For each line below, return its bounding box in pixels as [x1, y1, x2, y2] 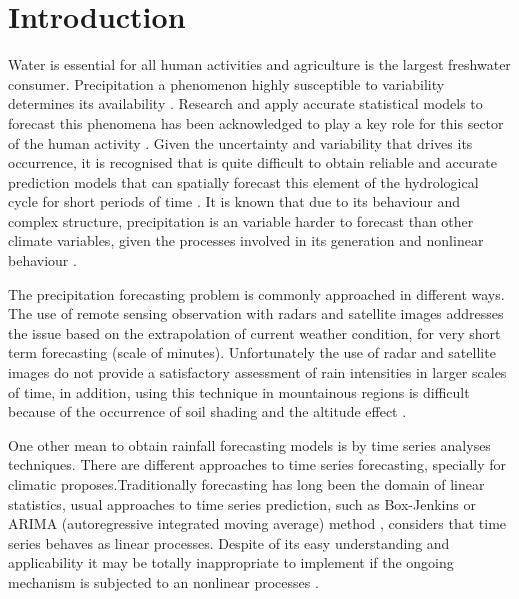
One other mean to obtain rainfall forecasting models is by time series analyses [8, 434, 491, 455]
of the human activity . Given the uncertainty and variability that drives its [8, 132, 473, 153]
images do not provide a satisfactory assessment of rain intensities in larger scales [8, 362, 507, 383]
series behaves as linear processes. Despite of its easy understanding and [8, 532, 450, 553]
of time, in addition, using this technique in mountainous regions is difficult [8, 381, 470, 402]
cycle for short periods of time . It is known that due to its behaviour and [8, 191, 460, 212]
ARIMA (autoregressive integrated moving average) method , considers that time [8, 513, 507, 534]
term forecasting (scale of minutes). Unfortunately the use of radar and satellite [8, 342, 496, 363]
